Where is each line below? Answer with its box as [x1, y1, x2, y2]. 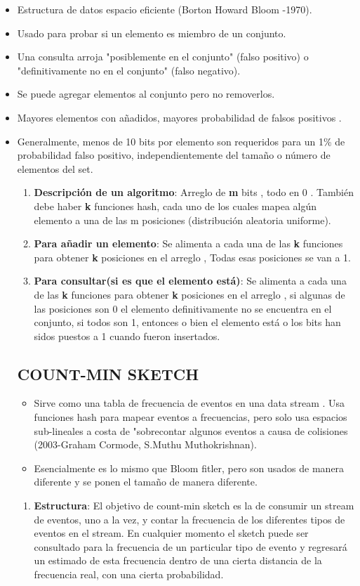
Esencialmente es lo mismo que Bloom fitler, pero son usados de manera [34, 460, 345, 475]
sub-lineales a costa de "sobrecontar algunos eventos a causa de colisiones [34, 423, 348, 438]
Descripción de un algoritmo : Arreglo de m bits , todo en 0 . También [34, 185, 354, 200]
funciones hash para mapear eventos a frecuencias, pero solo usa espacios [34, 410, 347, 424]
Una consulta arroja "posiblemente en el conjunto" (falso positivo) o [17, 49, 309, 64]
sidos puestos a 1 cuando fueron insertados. [34, 328, 220, 343]
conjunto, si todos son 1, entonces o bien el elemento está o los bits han [34, 315, 341, 330]
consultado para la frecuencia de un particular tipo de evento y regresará [34, 539, 347, 554]
